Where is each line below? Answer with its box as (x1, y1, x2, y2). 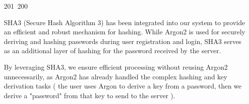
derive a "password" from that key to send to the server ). (4, 90, 175, 100)
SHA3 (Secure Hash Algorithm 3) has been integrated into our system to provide (4, 17, 245, 27)
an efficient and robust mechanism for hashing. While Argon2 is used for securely (4, 27, 246, 37)
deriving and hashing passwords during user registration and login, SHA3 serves (4, 36, 242, 46)
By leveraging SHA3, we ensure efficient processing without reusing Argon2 (4, 61, 228, 72)
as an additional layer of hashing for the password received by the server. (4, 45, 221, 56)
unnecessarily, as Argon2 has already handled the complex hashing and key (4, 71, 228, 81)
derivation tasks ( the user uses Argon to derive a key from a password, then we (4, 81, 242, 91)
